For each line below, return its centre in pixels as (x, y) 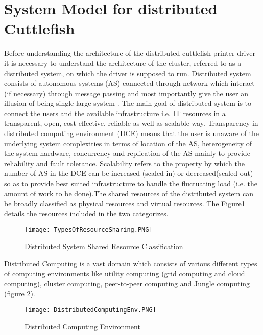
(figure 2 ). (20, 293)
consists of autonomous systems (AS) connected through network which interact (129, 83)
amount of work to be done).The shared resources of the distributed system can (129, 193)
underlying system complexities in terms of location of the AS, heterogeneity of (128, 143)
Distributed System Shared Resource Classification (104, 246)
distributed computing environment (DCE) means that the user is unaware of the (132, 133)
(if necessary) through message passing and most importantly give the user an (126, 93)
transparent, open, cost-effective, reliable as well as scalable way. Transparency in (131, 123)
